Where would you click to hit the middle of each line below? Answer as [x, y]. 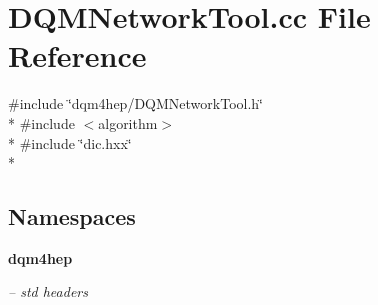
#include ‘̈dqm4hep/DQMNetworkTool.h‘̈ [135, 103]
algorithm [128, 122]
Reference [77, 55]
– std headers [48, 291]
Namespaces [72, 216]
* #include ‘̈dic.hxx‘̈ [70, 142]
